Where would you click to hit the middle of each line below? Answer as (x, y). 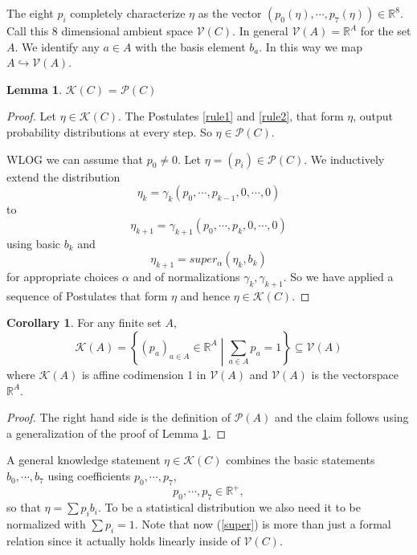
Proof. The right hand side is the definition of (119, 417)
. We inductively (344, 159)
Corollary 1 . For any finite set (84, 322)
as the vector (230, 13)
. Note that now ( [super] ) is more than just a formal (263, 523)
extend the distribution (63, 176)
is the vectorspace (355, 375)
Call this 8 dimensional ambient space (100, 31)
